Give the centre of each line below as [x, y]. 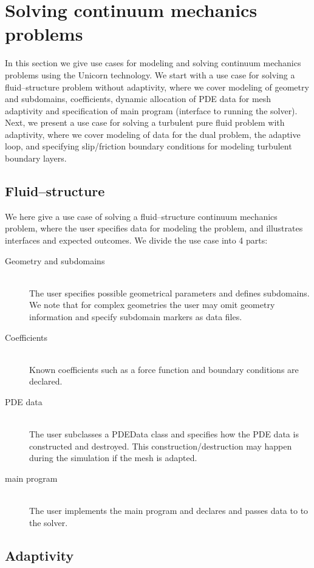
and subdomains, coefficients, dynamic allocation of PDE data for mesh [138, 99]
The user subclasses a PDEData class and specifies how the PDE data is [164, 434]
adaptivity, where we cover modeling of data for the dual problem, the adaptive [153, 134]
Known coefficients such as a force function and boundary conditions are [164, 369]
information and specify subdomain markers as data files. [136, 317]
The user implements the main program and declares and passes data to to [169, 511]
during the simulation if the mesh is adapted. [113, 458]
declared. [46, 381]
